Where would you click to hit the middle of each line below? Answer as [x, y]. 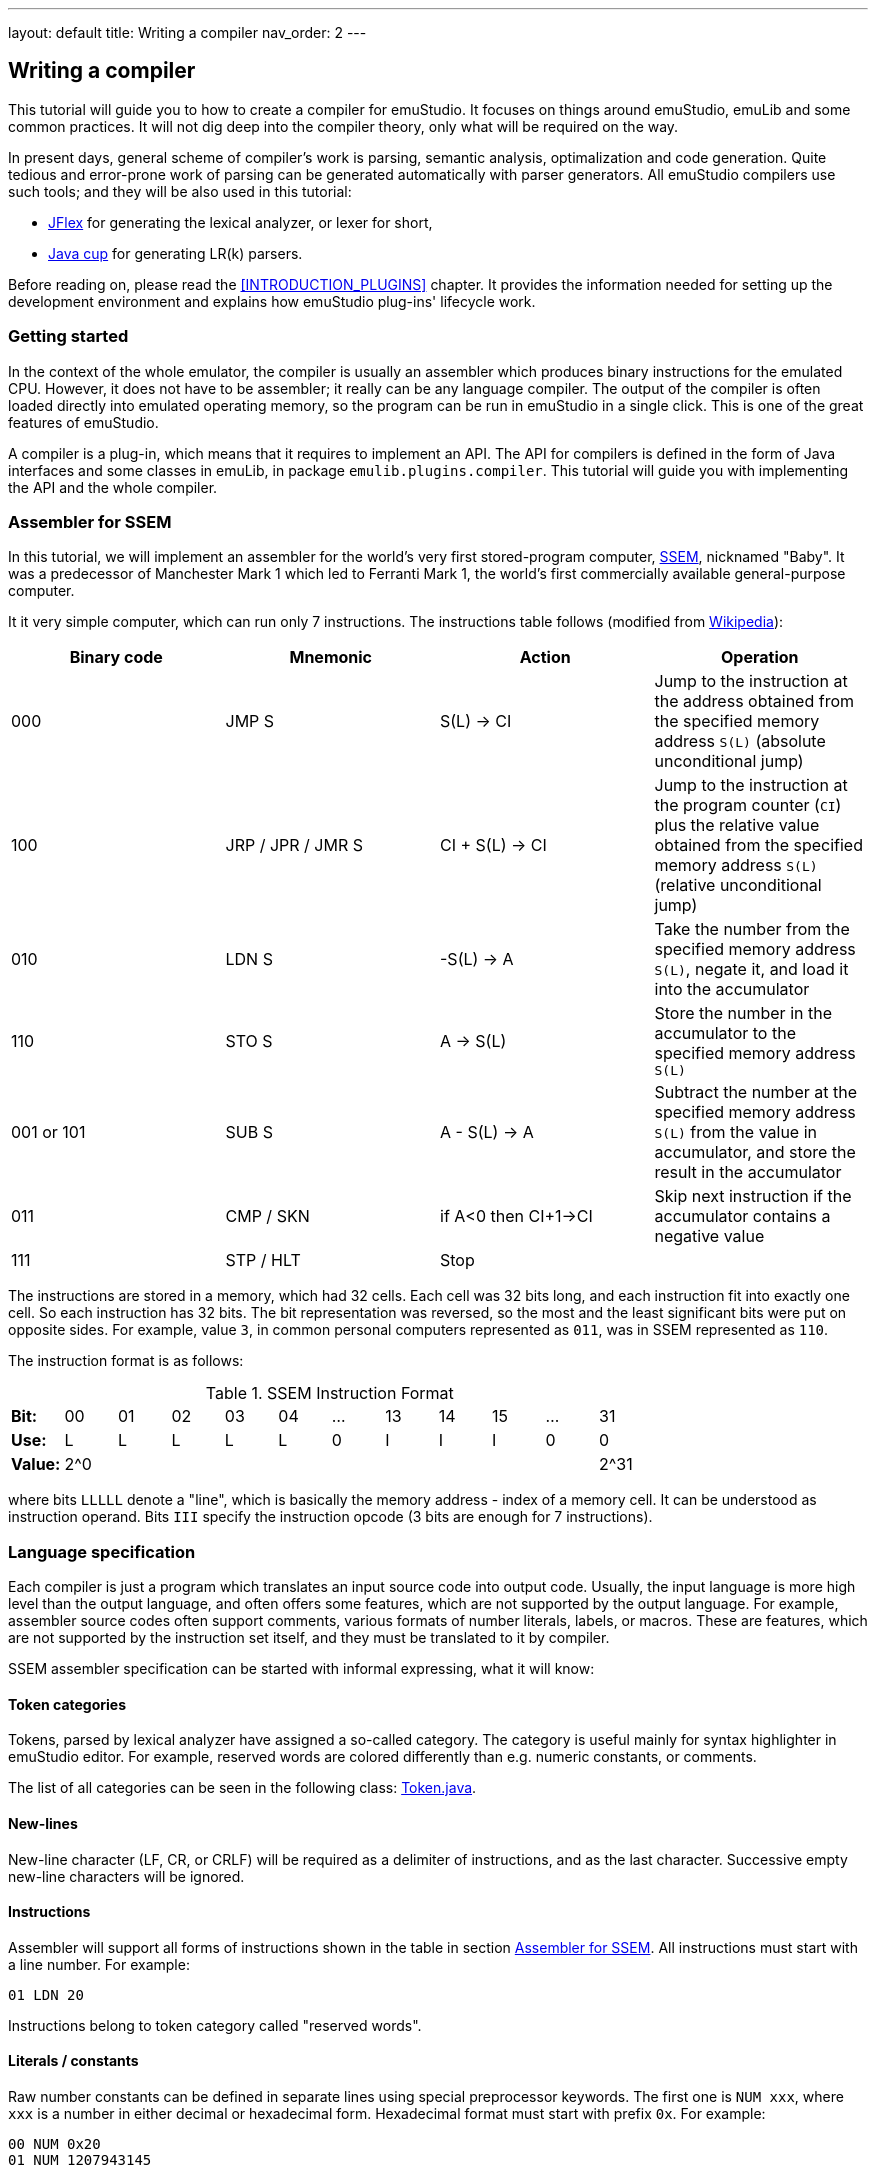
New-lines [43, 1823]
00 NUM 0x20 [54, 2143]
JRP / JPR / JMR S [294, 845]
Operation [760, 657]
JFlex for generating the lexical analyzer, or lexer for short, [240, 222]
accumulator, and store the [755, 1152]
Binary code [116, 657]
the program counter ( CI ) [748, 805]
